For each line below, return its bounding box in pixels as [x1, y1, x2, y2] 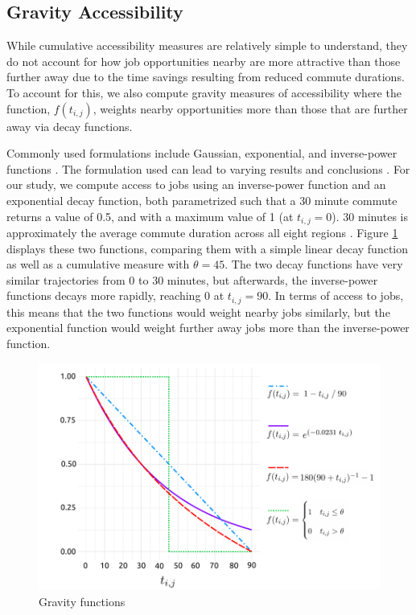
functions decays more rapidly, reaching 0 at [6, 287, 224, 304]
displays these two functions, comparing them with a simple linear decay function [6, 240, 409, 256]
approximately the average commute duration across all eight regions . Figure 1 [6, 224, 398, 240]
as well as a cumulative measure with [6, 256, 190, 273]
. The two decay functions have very [224, 256, 403, 273]
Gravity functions [39, 592, 126, 609]
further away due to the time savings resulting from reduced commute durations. [6, 68, 405, 85]
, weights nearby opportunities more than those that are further [93, 100, 408, 117]
